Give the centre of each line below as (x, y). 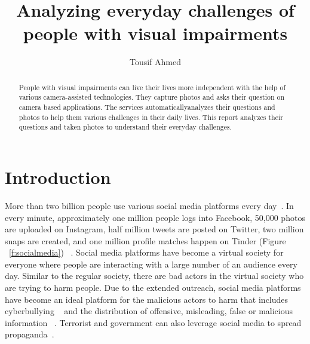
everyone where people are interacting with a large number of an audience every (151, 264)
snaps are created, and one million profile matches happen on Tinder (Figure (145, 240)
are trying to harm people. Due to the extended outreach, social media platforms (153, 288)
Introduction (58, 176)
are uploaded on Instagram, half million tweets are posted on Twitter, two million (154, 229)
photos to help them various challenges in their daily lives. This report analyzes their (151, 117)
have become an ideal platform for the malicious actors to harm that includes (147, 299)
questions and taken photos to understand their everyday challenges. (125, 127)
